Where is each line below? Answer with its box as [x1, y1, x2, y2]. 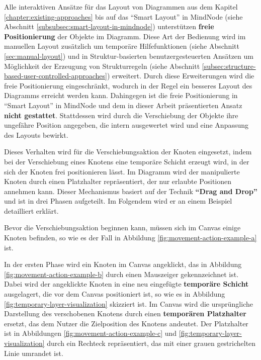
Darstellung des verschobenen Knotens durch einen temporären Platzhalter [4, 308, 246, 319]
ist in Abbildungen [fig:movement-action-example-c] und [4, 328, 177, 338]
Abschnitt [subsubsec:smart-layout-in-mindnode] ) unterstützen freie [4, 21, 214, 32]
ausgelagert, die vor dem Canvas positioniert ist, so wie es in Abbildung [4, 289, 225, 299]
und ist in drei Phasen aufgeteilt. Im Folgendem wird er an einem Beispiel [4, 196, 232, 206]
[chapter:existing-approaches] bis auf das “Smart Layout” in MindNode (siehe [4, 11, 243, 22]
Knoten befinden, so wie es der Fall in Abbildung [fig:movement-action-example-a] [4, 232, 257, 243]
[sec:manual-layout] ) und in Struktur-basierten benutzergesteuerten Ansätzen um [4, 50, 253, 61]
